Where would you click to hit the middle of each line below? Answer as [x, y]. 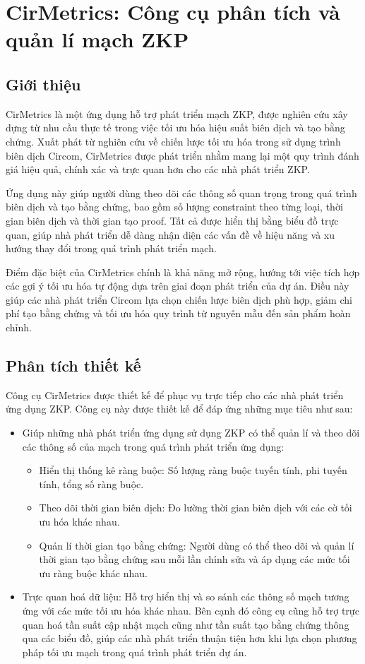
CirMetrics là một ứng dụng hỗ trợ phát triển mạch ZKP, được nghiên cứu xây [177, 113]
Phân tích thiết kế [73, 366]
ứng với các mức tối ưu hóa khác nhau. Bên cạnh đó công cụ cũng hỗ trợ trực [191, 610]
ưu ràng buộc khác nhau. [93, 573]
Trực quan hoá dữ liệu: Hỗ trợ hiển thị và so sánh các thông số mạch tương [186, 597]
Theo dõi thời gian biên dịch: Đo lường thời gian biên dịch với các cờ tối [196, 508]
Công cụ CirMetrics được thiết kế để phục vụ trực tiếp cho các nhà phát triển [175, 395]
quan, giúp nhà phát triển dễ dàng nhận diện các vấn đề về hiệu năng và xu [170, 234]
